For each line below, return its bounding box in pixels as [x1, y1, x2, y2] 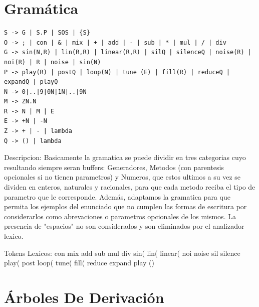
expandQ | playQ [4, 78, 58, 86]
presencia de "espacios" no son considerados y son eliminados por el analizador [4, 221, 244, 231]
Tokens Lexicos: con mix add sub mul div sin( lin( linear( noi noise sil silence [4, 247, 240, 258]
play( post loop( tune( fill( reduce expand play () [4, 257, 154, 268]
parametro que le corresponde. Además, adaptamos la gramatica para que [4, 191, 230, 202]
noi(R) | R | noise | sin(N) [4, 58, 101, 66]
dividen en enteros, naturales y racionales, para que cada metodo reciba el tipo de [4, 182, 255, 192]
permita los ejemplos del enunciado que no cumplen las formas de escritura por [4, 201, 247, 212]
